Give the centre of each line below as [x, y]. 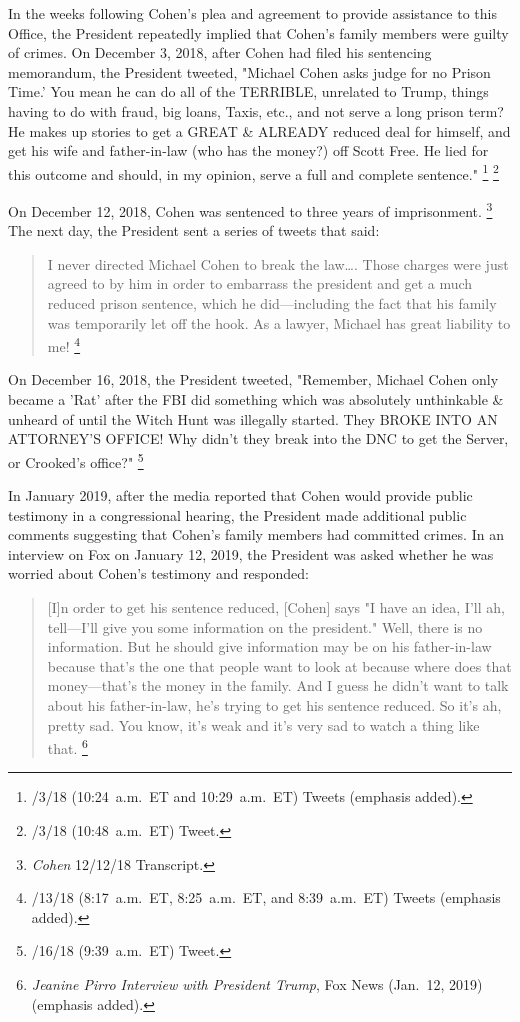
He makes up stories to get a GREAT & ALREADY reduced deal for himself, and [259, 130]
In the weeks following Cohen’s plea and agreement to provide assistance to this [252, 13]
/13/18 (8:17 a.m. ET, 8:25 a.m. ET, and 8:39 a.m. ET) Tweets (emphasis [266, 897]
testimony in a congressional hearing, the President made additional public [237, 514]
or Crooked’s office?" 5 [76, 460]
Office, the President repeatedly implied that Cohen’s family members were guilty [258, 32]
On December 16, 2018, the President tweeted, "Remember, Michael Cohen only [253, 379]
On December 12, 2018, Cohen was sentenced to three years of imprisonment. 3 [250, 209]
